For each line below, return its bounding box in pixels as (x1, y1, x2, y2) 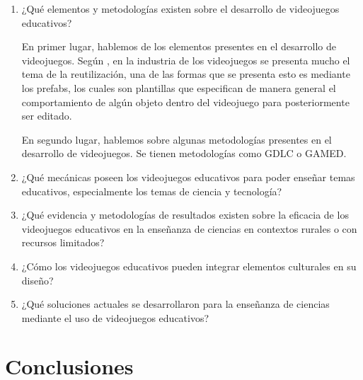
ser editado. (21, 108, 72, 123)
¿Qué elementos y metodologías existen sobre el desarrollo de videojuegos (21, 1, 340, 16)
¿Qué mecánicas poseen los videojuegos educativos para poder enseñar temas (21, 169, 355, 184)
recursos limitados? (21, 235, 105, 250)
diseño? (21, 272, 54, 287)
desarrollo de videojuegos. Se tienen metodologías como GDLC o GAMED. (21, 146, 347, 161)
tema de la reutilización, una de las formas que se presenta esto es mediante (21, 67, 350, 81)
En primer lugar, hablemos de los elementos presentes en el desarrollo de (21, 39, 336, 54)
